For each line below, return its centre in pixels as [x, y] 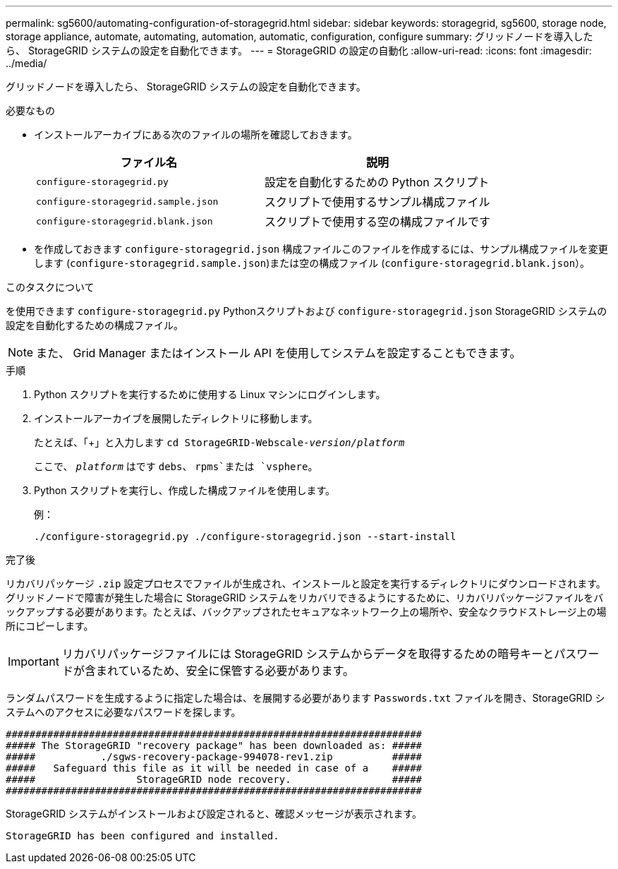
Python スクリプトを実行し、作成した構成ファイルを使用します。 [185, 490]
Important [34, 661]
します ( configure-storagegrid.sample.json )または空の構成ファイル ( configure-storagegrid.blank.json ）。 [312, 263]
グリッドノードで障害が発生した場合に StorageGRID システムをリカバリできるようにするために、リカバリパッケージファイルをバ [305, 598]
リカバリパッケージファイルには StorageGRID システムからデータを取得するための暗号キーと [308, 654]
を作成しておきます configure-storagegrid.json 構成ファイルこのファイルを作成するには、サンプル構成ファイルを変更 [321, 249]
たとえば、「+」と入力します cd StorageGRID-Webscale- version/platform [219, 442]
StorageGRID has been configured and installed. [143, 836]
